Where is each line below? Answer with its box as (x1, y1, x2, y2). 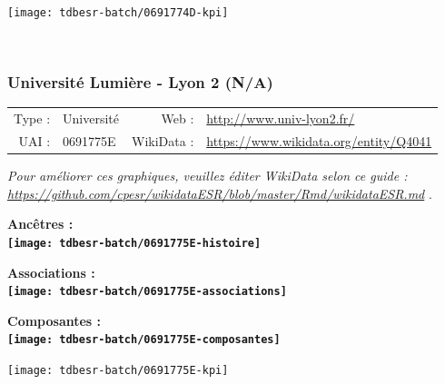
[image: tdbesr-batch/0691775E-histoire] (7, 236, 262, 250)
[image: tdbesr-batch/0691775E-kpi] (7, 364, 229, 378)
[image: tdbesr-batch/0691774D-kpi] (7, 6, 229, 19)
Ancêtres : (7, 214, 74, 233)
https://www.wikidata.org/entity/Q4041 (206, 132, 432, 151)
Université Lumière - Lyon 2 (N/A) (7, 71, 273, 94)
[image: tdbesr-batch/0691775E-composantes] (7, 333, 281, 347)
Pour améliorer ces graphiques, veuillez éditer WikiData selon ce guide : (7, 166, 408, 185)
